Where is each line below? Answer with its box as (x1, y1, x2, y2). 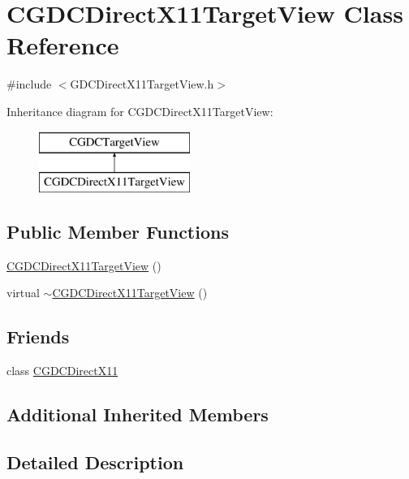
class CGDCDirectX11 (6, 362, 118, 379)
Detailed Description (6, 450, 184, 475)
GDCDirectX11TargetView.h (70, 76, 214, 93)
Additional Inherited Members (6, 402, 269, 427)
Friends (6, 324, 70, 349)
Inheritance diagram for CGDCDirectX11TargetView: (6, 102, 273, 119)
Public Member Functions (6, 219, 229, 244)
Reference (6, 28, 119, 62)
